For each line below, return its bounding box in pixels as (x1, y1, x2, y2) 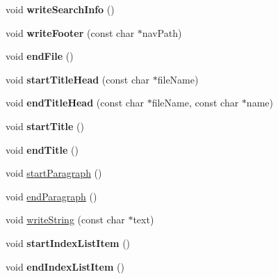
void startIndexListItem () (6, 235, 131, 250)
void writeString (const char (6, 212, 125, 227)
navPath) (142, 25, 182, 40)
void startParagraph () (6, 166, 102, 180)
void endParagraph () (6, 189, 97, 203)
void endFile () (6, 49, 74, 63)
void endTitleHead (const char (6, 95, 144, 110)
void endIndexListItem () (6, 259, 124, 273)
